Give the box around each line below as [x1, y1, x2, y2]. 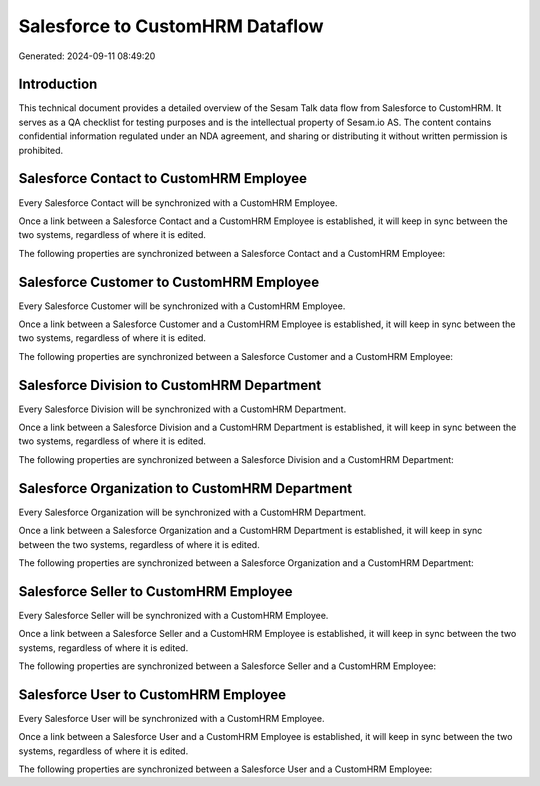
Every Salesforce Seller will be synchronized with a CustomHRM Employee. [18, 609, 329, 621]
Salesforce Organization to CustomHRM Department [18, 480, 353, 497]
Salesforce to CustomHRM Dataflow [18, 15, 324, 37]
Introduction [18, 76, 98, 93]
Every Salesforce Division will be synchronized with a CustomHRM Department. [18, 403, 347, 415]
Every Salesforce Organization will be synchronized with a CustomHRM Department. [18, 506, 367, 518]
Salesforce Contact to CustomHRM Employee [18, 170, 307, 187]
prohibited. [18, 144, 64, 156]
